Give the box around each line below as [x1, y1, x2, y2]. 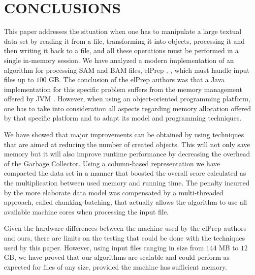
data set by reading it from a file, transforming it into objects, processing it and [4, 35, 245, 46]
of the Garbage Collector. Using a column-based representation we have [4, 158, 220, 168]
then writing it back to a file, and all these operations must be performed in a [4, 45, 239, 56]
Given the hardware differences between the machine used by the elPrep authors [4, 223, 247, 233]
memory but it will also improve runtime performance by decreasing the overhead [4, 149, 250, 159]
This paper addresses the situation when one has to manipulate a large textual [4, 26, 242, 36]
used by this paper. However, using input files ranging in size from [4, 242, 204, 252]
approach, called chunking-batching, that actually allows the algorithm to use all [4, 197, 247, 207]
